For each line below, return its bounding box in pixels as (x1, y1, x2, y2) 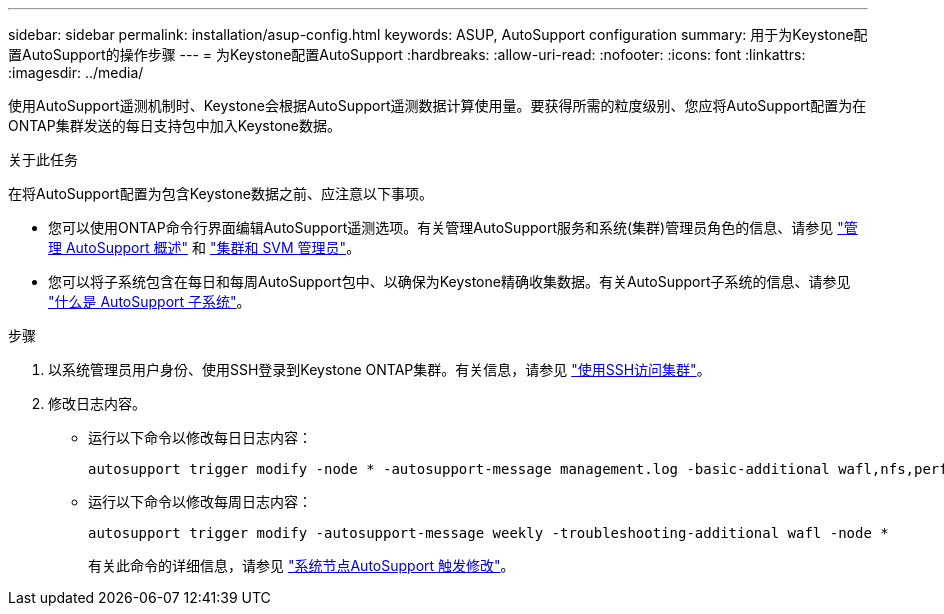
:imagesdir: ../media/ (8, 64, 144, 81)
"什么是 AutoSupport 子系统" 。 (48, 293, 251, 310)
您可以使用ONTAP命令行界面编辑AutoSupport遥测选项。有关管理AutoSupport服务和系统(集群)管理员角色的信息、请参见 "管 (48, 219, 858, 236)
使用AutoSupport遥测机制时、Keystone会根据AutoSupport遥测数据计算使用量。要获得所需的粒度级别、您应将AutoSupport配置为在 (8, 97, 867, 114)
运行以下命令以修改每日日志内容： (88, 429, 312, 446)
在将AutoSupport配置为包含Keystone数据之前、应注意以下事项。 (8, 185, 433, 202)
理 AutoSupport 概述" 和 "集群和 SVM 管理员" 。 (48, 239, 361, 256)
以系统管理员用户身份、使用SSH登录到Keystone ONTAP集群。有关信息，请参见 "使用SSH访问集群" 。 (48, 361, 711, 378)
